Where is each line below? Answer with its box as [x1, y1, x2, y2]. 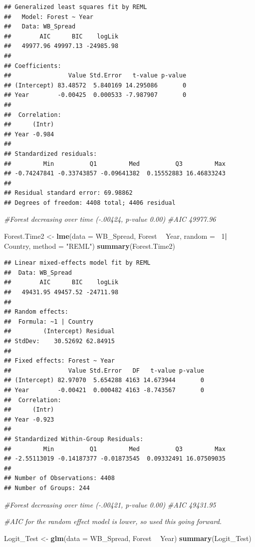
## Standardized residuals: [4, 150, 97, 157]
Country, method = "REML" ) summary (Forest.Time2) [4, 240, 175, 251]
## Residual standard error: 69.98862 [4, 189, 133, 197]
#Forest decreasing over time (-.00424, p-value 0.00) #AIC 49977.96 [4, 214, 216, 224]
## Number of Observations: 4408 [4, 475, 115, 482]
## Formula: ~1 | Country [4, 318, 93, 325]
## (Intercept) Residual [4, 328, 115, 335]
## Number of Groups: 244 [4, 484, 90, 492]
